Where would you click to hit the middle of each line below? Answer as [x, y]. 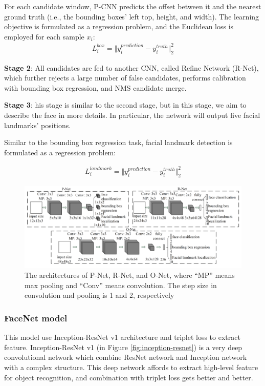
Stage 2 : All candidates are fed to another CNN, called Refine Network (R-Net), [131, 67]
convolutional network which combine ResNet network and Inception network [126, 357]
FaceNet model [36, 318]
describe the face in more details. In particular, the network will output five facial [132, 115]
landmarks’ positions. [38, 125]
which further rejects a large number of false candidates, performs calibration [125, 78]
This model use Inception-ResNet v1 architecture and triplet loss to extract [122, 337]
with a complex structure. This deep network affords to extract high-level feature [131, 367]
